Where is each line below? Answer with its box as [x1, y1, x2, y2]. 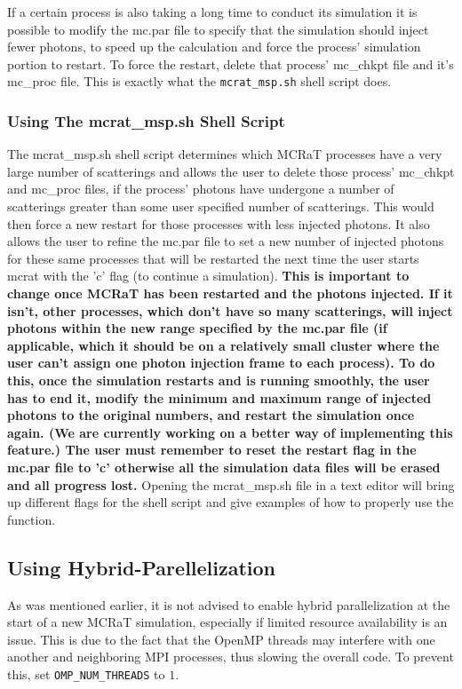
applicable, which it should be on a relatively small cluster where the [7, 336, 440, 354]
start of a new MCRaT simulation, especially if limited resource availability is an [7, 613, 448, 631]
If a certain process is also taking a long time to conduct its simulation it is [7, 3, 418, 20]
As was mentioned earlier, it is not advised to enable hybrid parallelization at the [7, 595, 450, 614]
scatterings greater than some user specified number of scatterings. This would [7, 197, 434, 216]
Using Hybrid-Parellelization [7, 553, 276, 581]
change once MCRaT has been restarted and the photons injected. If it [7, 284, 453, 302]
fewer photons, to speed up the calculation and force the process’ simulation [7, 37, 421, 56]
